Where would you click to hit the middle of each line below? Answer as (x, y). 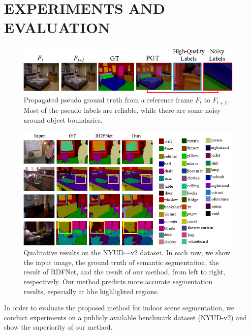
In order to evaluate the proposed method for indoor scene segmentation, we (119, 308)
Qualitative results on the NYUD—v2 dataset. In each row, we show (127, 252)
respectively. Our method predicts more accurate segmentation (118, 281)
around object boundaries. (63, 119)
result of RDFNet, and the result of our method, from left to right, (125, 272)
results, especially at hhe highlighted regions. (91, 291)
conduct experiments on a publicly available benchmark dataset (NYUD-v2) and (125, 317)
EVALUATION (57, 27)
